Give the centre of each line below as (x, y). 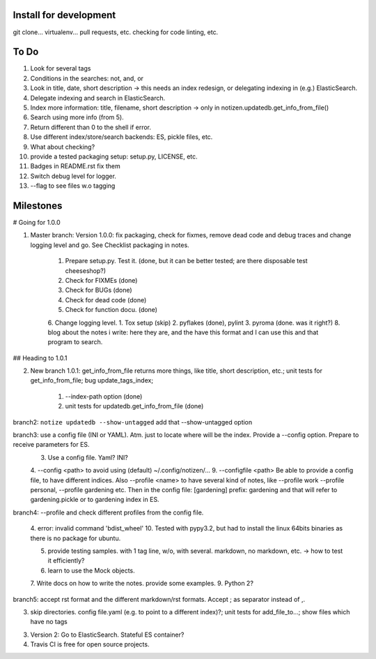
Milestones (38, 206)
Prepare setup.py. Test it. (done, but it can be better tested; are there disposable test (186, 261)
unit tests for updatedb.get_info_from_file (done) (134, 406)
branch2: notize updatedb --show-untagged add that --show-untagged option (133, 422)
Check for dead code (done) (106, 299)
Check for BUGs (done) (99, 290)
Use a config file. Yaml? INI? (88, 457)
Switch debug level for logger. (73, 176)
